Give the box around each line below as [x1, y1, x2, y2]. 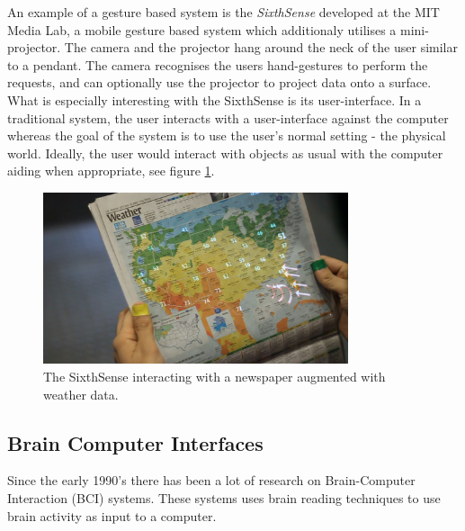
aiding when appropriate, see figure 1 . [7, 161, 215, 180]
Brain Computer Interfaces [7, 428, 264, 456]
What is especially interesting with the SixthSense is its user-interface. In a [7, 90, 422, 109]
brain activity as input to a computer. [7, 506, 217, 525]
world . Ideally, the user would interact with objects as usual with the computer [7, 143, 443, 162]
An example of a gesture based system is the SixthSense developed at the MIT [7, 3, 440, 21]
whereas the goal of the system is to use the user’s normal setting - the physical [7, 126, 446, 145]
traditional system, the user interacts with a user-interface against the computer [7, 108, 449, 127]
